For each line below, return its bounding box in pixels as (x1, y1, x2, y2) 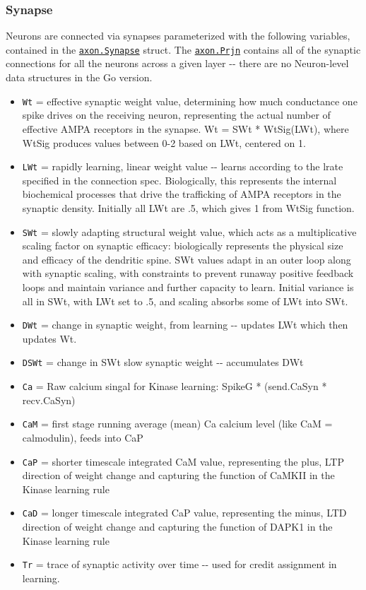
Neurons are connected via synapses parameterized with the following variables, (6, 28, 350, 43)
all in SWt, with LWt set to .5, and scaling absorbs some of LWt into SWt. (22, 293, 348, 308)
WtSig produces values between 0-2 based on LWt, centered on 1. (22, 135, 306, 150)
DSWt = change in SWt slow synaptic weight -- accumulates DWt (22, 355, 304, 370)
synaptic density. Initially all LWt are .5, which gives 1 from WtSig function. (22, 200, 355, 215)
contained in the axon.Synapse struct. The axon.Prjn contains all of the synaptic (6, 42, 361, 57)
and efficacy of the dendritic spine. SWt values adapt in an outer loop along (22, 252, 351, 266)
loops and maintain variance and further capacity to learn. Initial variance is (22, 279, 354, 294)
